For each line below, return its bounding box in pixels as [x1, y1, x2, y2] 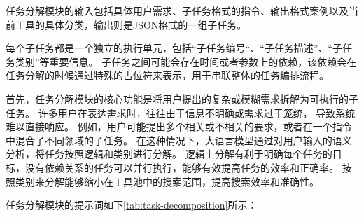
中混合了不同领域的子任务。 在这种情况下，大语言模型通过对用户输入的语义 [6, 132, 352, 147]
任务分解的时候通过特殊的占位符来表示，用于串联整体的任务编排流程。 [6, 68, 329, 83]
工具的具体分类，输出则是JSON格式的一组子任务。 [15, 17, 247, 31]
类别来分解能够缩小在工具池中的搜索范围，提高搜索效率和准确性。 [15, 174, 319, 188]
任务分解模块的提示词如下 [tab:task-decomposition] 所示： [6, 197, 258, 212]
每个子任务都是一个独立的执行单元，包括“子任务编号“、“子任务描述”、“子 [6, 41, 343, 55]
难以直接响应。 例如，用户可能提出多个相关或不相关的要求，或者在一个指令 [6, 119, 352, 134]
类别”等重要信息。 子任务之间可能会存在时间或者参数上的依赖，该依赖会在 [15, 54, 357, 69]
